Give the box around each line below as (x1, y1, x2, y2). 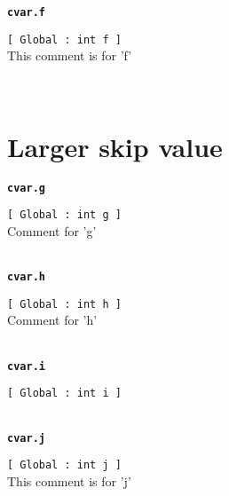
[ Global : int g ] (7, 209, 122, 222)
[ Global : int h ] (7, 297, 122, 311)
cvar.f (7, 6, 45, 19)
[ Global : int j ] (7, 459, 122, 472)
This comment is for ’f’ (7, 46, 132, 65)
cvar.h (7, 271, 45, 284)
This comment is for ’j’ (7, 471, 131, 490)
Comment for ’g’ (7, 221, 97, 240)
